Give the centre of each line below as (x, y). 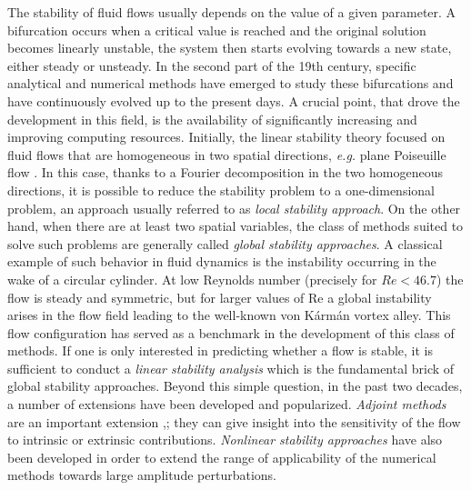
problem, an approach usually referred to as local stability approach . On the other (234, 208)
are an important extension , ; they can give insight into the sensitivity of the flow (234, 421)
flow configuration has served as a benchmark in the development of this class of (231, 332)
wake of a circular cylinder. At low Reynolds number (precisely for (192, 279)
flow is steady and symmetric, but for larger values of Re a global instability (220, 297)
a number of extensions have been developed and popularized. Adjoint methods (227, 404)
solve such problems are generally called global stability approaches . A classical (225, 243)
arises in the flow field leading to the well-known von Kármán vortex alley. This (229, 315)
